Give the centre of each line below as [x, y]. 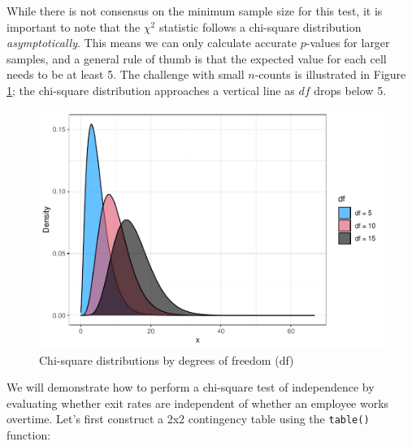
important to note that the [74, 26]
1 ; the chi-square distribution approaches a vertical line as [151, 90]
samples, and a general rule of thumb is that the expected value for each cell [197, 58]
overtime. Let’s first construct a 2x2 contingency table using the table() [188, 419]
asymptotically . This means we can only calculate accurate [152, 43]
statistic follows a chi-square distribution [260, 26]
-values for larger [348, 43]
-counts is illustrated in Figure [330, 74]
